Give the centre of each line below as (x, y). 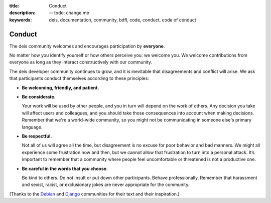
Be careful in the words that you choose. (65, 168)
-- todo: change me (69, 13)
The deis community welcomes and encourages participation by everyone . (87, 46)
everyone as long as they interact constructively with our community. (81, 62)
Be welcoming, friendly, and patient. (60, 87)
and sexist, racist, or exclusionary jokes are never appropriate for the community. (106, 184)
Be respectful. (37, 136)
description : (22, 13)
